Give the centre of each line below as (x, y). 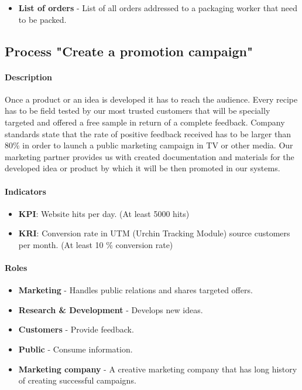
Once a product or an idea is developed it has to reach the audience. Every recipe (151, 99)
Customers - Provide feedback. (76, 329)
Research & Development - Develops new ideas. (111, 309)
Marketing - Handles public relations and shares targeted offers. (135, 290)
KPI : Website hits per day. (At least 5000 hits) (104, 213)
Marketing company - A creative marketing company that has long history (158, 369)
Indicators (25, 191)
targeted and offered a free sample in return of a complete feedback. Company (145, 122)
